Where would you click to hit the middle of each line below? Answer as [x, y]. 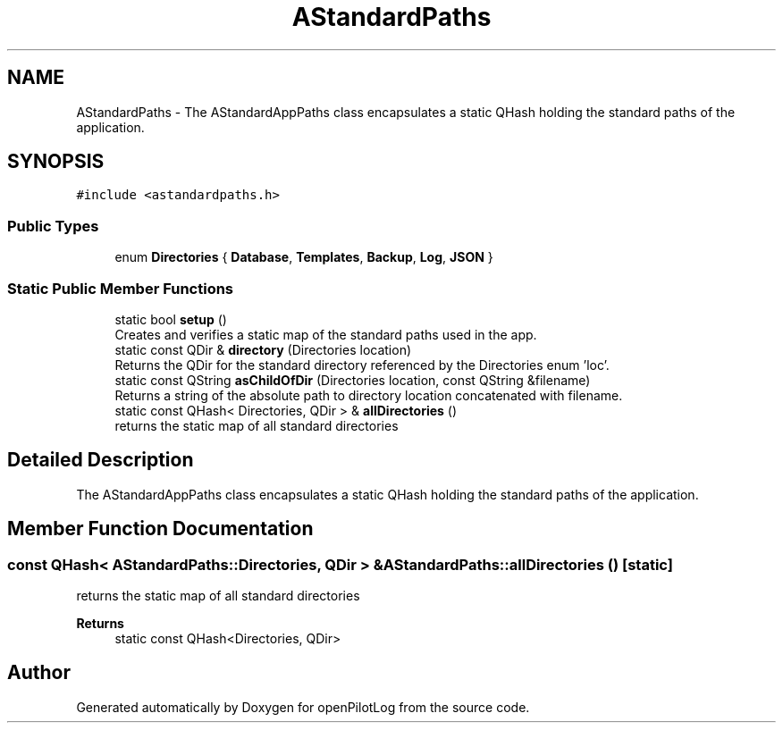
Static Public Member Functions [121, 288]
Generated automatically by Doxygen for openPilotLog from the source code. [303, 707]
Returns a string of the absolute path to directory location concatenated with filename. [369, 395]
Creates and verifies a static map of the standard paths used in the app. [326, 334]
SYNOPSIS [56, 162]
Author [39, 673]
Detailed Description [101, 460]
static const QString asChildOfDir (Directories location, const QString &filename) [353, 380]
